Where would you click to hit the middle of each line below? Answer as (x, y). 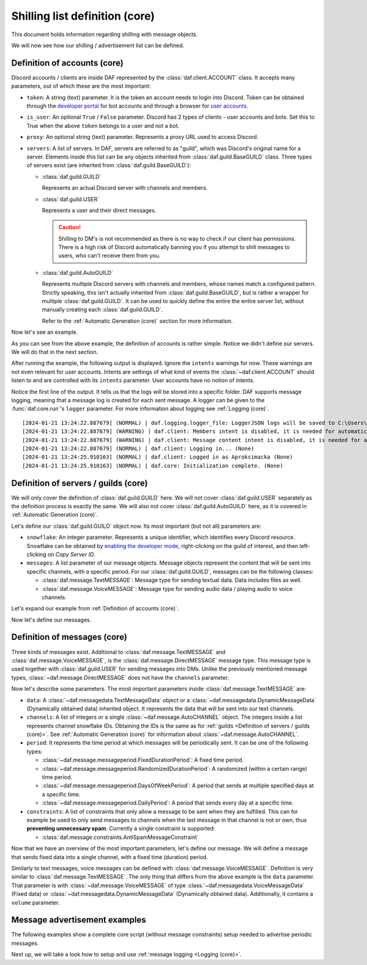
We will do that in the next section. (55, 352)
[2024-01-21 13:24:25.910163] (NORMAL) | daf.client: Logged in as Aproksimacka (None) (158, 457)
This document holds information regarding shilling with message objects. (105, 34)
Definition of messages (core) (69, 637)
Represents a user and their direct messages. (99, 210)
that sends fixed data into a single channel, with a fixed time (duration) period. (109, 857)
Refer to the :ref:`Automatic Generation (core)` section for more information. (137, 321)
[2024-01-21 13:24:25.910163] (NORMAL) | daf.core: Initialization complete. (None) (153, 466)
